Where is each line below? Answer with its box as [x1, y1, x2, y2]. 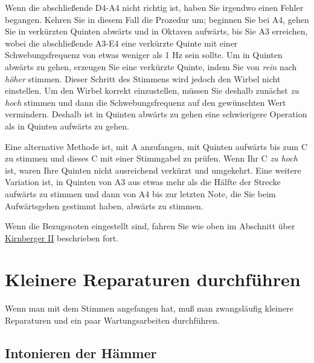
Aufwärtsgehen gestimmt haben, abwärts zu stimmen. [5, 199, 203, 212]
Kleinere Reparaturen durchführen [5, 267, 301, 292]
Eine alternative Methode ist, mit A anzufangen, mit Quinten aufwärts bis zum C [5, 140, 308, 152]
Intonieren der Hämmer [5, 343, 157, 362]
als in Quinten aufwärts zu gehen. [5, 119, 129, 132]
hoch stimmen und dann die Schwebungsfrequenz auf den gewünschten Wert [5, 96, 286, 108]
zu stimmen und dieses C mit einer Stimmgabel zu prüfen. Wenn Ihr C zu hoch [5, 152, 298, 165]
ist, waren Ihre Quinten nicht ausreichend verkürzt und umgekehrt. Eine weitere [5, 163, 301, 176]
